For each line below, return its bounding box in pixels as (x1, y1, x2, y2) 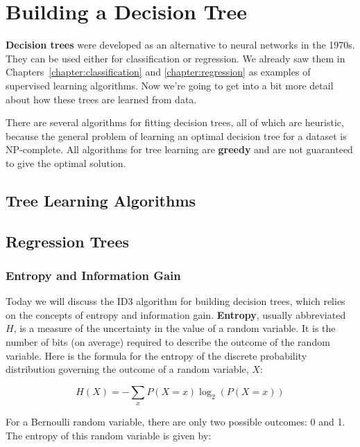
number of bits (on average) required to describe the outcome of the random (6, 335, 330, 349)
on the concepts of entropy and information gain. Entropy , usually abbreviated (6, 307, 346, 322)
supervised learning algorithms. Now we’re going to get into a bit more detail (6, 78, 334, 92)
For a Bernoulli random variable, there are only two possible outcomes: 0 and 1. (6, 414, 345, 429)
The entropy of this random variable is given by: (6, 428, 212, 442)
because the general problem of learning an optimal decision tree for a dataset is (6, 128, 347, 143)
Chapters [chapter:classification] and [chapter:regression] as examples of (6, 64, 311, 79)
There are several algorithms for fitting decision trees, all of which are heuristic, (6, 115, 344, 130)
